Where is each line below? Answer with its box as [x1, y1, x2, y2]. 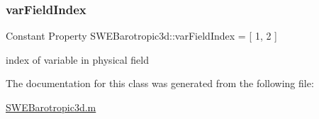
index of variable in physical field [6, 52, 149, 67]
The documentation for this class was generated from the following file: [6, 76, 314, 91]
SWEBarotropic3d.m [6, 100, 96, 114]
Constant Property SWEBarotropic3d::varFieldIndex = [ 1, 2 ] [6, 28, 277, 43]
